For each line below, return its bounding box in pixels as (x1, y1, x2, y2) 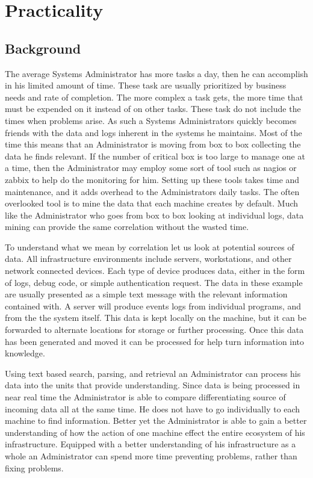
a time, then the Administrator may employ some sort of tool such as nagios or (5, 161, 297, 174)
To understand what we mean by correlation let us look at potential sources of (5, 240, 294, 253)
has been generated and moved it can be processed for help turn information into (5, 335, 305, 347)
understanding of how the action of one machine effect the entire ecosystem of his (5, 426, 305, 438)
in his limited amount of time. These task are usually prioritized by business (5, 79, 287, 92)
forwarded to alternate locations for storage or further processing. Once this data (5, 323, 304, 336)
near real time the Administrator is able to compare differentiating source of (5, 391, 286, 403)
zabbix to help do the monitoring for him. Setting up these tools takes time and (5, 173, 300, 185)
